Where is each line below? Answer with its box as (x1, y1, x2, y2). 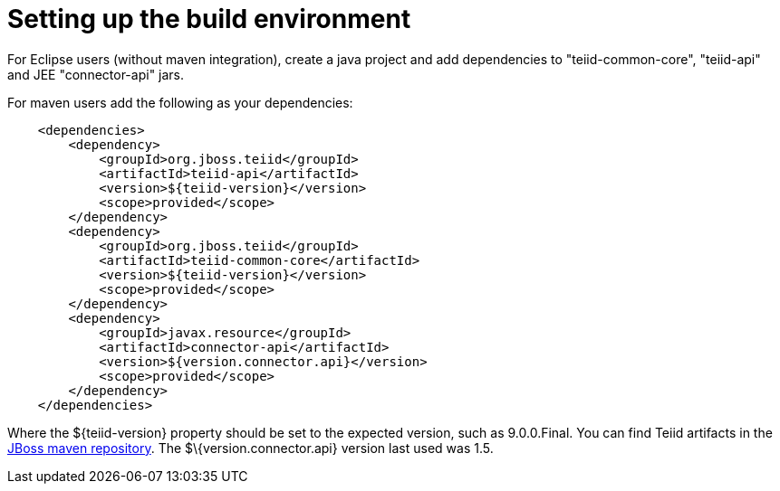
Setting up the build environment (7, 4, 411, 34)
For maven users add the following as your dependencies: (7, 94, 353, 110)
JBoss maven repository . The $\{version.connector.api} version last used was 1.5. (7, 439, 494, 456)
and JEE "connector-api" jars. (7, 66, 185, 82)
